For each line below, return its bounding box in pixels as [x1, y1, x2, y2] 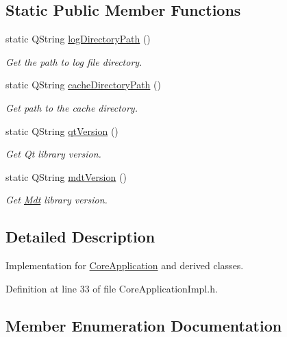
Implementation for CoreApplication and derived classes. [5, 258, 244, 273]
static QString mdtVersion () [5, 169, 127, 184]
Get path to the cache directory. [5, 100, 138, 114]
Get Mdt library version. [5, 192, 108, 207]
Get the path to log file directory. [5, 54, 142, 68]
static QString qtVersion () [5, 123, 118, 138]
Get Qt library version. [5, 147, 101, 161]
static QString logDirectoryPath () [5, 32, 151, 46]
